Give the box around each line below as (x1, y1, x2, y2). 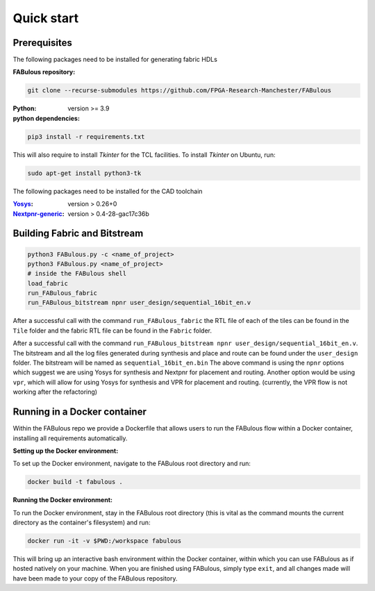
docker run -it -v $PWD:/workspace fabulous (27, 537, 182, 545)
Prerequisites (12, 37, 72, 49)
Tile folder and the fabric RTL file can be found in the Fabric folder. (12, 326, 212, 335)
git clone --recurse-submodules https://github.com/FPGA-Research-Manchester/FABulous (27, 87, 332, 94)
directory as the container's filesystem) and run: (12, 518, 151, 527)
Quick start (12, 10, 79, 26)
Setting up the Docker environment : (12, 447, 119, 455)
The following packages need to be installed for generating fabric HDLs (12, 56, 218, 64)
